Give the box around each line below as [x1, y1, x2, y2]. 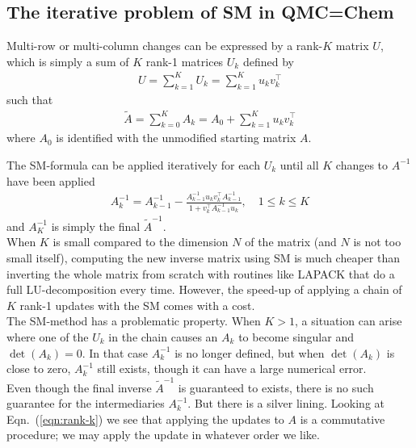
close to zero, [6, 360, 71, 377]
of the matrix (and [245, 233, 337, 250]
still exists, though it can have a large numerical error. [97, 360, 367, 377]
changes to [335, 156, 389, 173]
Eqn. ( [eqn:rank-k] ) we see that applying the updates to [6, 410, 284, 427]
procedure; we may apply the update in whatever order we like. [6, 426, 320, 443]
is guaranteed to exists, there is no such [178, 379, 374, 396]
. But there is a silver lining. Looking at [187, 395, 385, 412]
